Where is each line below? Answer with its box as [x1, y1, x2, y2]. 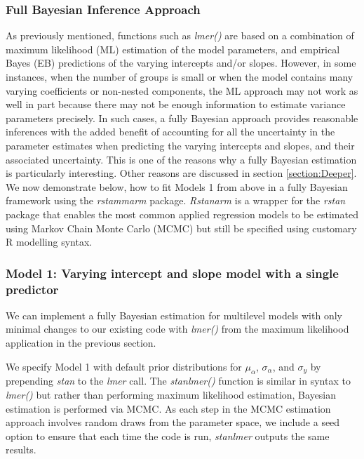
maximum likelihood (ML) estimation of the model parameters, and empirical [6, 41, 340, 56]
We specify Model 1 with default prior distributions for [6, 359, 242, 373]
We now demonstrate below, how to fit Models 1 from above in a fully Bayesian [6, 179, 348, 194]
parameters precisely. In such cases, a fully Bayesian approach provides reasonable [6, 110, 358, 125]
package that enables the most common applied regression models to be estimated [6, 206, 358, 221]
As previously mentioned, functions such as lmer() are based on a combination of [6, 28, 354, 43]
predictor [6, 280, 59, 298]
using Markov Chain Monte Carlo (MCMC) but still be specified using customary [6, 220, 357, 235]
